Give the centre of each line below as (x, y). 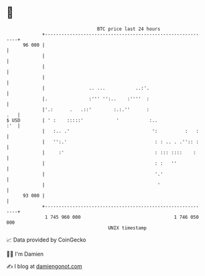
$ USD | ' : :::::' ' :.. (82, 120)
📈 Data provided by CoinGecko (46, 240)
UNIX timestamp (127, 228)
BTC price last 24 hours (129, 29)
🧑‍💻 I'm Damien (25, 254)
